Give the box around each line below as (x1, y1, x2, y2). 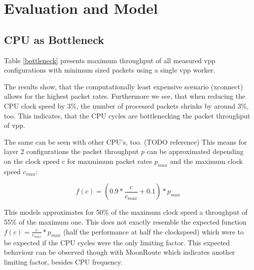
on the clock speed (4, 155, 60, 166)
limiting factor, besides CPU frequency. (4, 256, 123, 267)
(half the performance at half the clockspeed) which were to (63, 226, 244, 236)
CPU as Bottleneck (4, 32, 104, 47)
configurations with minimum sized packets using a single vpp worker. (4, 65, 216, 75)
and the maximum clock (170, 155, 243, 166)
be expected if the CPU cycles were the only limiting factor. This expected (4, 237, 230, 247)
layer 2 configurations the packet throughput (4, 146, 139, 156)
